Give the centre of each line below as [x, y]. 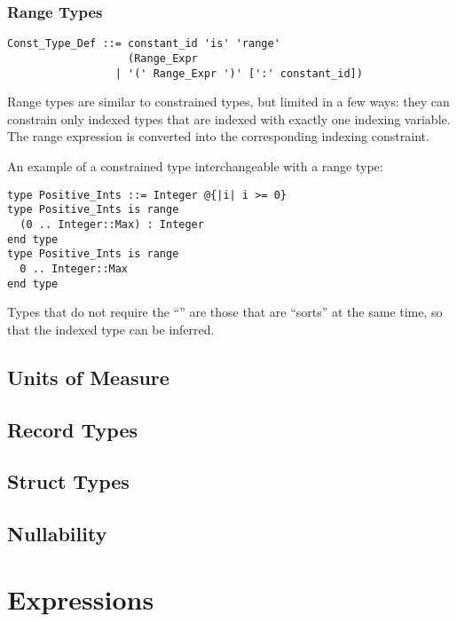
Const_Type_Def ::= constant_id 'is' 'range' [144, 44]
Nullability [57, 534]
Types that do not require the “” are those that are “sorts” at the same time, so [225, 312]
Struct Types [68, 481]
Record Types [72, 429]
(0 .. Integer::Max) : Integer [112, 224]
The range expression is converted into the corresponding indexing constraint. [218, 136]
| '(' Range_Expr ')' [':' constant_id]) [239, 73]
